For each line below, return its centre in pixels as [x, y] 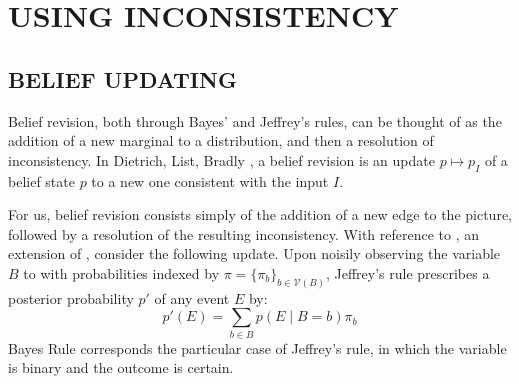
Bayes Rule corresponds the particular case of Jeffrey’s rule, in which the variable [257, 347]
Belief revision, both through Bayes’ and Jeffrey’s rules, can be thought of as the [255, 120]
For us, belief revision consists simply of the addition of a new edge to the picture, [260, 214]
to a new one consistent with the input [210, 180]
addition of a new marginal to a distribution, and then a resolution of [221, 140]
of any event [192, 297]
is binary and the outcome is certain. [121, 367]
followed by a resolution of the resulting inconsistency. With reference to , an [244, 233]
